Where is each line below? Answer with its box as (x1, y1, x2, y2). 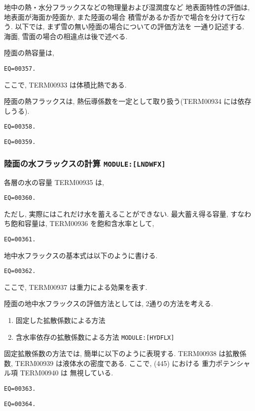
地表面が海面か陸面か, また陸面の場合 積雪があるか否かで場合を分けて (4, 11, 232, 22)
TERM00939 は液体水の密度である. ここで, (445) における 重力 (15, 358, 216, 368)
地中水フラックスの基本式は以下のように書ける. (4, 250, 158, 260)
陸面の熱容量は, (4, 47, 54, 58)
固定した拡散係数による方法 (15, 315, 106, 325)
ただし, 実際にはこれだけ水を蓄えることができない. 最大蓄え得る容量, (4, 208, 228, 219)
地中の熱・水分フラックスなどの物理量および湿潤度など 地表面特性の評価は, (4, 2, 250, 12)
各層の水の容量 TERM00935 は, (4, 177, 104, 187)
